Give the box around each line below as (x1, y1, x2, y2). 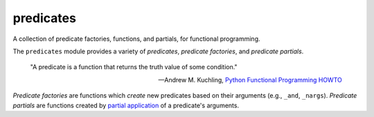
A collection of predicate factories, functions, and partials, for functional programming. (12, 35, 260, 43)
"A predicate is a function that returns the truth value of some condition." (30, 63, 238, 71)
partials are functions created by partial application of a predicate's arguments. (12, 101, 239, 109)
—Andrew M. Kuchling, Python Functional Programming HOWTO (158, 75, 342, 84)
